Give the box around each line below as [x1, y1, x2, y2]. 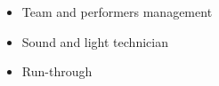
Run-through [21, 62, 93, 81]
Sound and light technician [21, 32, 168, 51]
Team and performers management [21, 3, 213, 20]
